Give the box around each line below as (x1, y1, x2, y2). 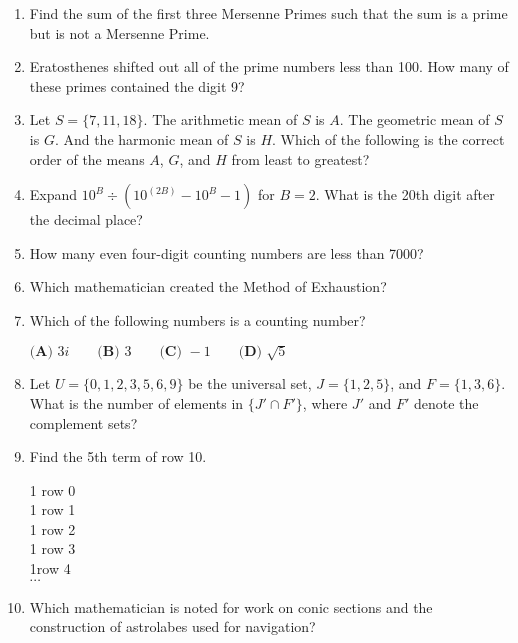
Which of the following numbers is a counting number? (29, 309, 366, 330)
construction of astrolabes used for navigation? (29, 616, 316, 637)
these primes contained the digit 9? (29, 75, 245, 96)
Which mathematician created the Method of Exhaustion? (29, 276, 387, 297)
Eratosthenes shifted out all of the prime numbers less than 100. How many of (29, 56, 509, 77)
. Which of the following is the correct (272, 128, 505, 149)
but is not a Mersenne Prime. (29, 22, 210, 43)
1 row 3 (29, 538, 76, 559)
